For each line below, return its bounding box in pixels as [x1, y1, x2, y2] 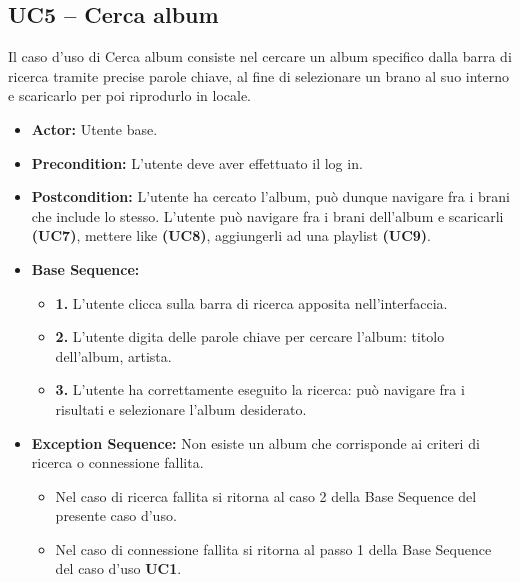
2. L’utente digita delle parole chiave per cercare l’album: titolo [55, 326, 445, 347]
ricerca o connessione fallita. [31, 452, 204, 473]
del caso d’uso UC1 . [55, 558, 182, 579]
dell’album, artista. [55, 345, 172, 366]
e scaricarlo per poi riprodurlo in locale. [8, 85, 252, 106]
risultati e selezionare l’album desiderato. [55, 398, 307, 419]
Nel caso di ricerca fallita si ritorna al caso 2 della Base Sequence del [55, 485, 477, 506]
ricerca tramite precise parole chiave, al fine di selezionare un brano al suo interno [8, 65, 510, 86]
